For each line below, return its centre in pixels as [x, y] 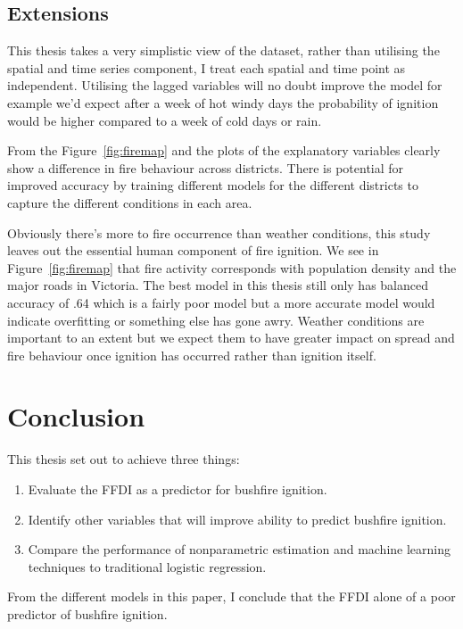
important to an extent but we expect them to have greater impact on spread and [231, 338]
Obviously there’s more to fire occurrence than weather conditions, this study [219, 232]
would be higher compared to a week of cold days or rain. [165, 120]
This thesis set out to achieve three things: [124, 459]
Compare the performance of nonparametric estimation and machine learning [240, 549]
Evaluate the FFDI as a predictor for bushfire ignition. [178, 489]
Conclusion [76, 416]
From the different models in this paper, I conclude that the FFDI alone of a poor [231, 596]
